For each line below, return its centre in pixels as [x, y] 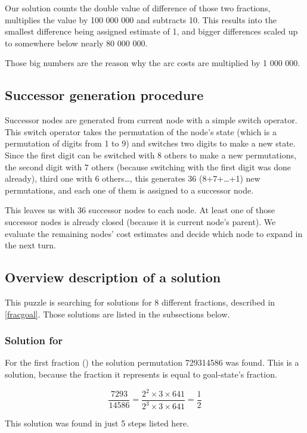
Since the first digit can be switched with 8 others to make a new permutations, [151, 155]
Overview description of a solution [113, 277]
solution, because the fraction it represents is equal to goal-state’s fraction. [141, 374]
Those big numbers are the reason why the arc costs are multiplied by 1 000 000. [153, 63]
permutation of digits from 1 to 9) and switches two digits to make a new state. [150, 143]
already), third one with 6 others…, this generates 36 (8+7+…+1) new [133, 178]
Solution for [34, 340]
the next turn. [31, 245]
